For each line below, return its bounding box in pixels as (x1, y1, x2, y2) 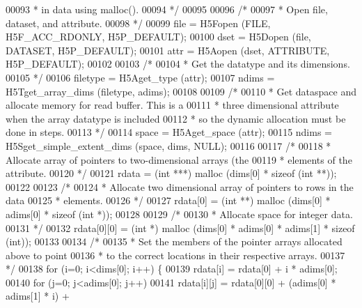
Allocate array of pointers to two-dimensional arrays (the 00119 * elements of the (6, 152, 352, 167)
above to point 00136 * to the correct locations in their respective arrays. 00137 (6, 247, 345, 262)
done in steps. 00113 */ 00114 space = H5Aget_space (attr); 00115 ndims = (6, 125, 332, 139)
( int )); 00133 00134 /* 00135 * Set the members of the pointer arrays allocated (6, 234, 343, 249)
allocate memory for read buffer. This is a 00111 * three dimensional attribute (6, 98, 339, 112)
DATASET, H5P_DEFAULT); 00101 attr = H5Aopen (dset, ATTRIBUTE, (6, 43, 330, 57)
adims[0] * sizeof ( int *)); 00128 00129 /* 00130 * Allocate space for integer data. (6, 206, 353, 221)
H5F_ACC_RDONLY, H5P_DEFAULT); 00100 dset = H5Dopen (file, (6, 29, 311, 44)
